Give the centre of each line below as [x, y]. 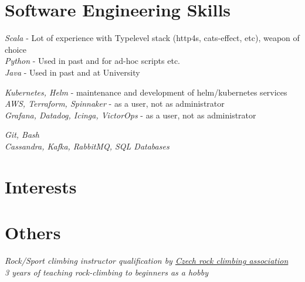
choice [16, 49]
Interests [41, 186]
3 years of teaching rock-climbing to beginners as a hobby [106, 272]
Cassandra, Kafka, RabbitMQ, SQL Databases [87, 146]
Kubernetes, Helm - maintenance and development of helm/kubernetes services [146, 92]
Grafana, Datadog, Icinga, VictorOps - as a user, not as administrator [131, 115]
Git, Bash [22, 135]
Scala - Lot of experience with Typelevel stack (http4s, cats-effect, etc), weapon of [152, 38]
